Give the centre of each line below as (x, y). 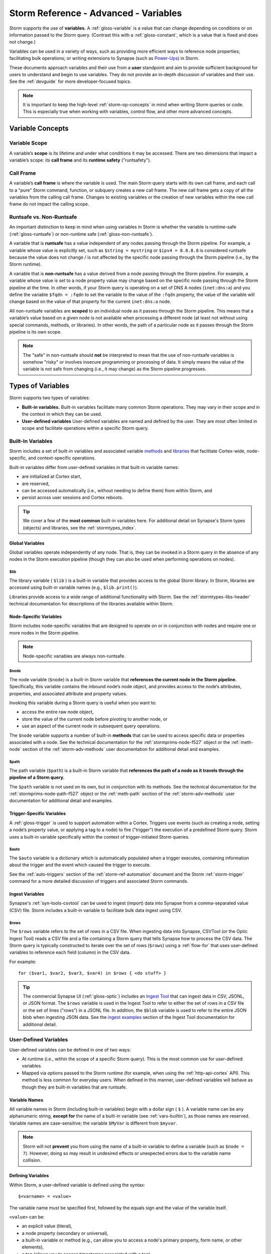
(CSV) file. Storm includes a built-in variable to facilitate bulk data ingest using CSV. (96, 910)
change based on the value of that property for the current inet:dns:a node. (90, 301)
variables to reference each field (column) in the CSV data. (70, 953)
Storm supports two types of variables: (50, 398)
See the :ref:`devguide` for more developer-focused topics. (70, 82)
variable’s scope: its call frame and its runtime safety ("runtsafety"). (80, 160)
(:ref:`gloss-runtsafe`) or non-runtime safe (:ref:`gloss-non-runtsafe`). (81, 234)
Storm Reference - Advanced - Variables (96, 13)
